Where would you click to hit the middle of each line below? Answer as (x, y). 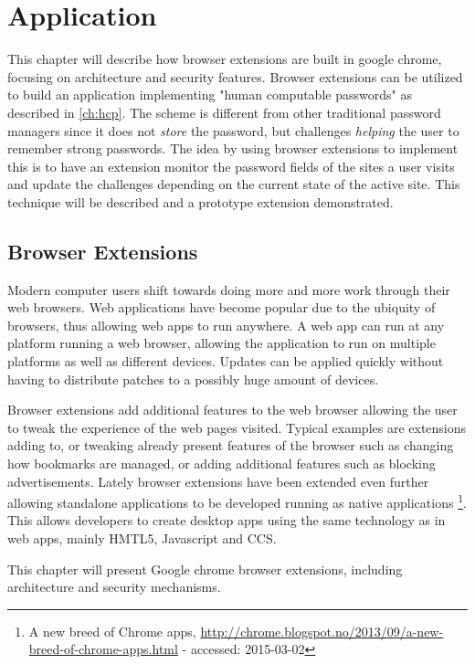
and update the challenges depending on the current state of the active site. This (234, 184)
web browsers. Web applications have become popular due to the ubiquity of (222, 307)
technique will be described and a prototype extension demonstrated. (201, 201)
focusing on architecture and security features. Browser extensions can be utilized (235, 76)
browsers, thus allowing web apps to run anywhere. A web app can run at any (226, 325)
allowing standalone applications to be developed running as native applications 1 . (237, 501)
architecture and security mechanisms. (114, 587)
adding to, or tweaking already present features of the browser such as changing (231, 445)
